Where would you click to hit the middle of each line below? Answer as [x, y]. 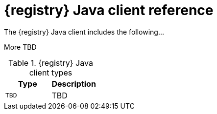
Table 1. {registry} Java [50, 63]
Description [74, 84]
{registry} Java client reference [109, 10]
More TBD [20, 47]
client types [51, 72]
